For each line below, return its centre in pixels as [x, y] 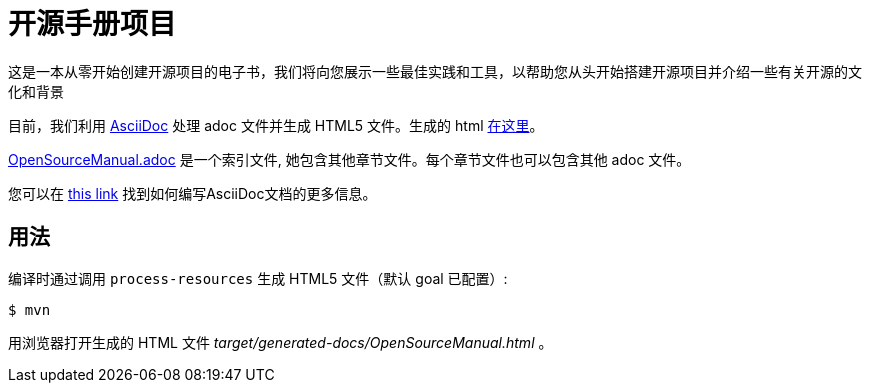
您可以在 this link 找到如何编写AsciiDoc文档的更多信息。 [192, 193]
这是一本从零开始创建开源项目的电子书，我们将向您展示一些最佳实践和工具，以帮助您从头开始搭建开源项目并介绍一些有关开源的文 [435, 71]
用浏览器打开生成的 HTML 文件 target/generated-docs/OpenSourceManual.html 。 [280, 342]
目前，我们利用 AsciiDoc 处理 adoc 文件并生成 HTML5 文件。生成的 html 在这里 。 [276, 125]
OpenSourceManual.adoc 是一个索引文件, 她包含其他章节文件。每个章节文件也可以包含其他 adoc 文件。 [349, 159]
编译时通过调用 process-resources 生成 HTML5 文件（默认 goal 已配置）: [258, 278]
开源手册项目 [92, 24]
